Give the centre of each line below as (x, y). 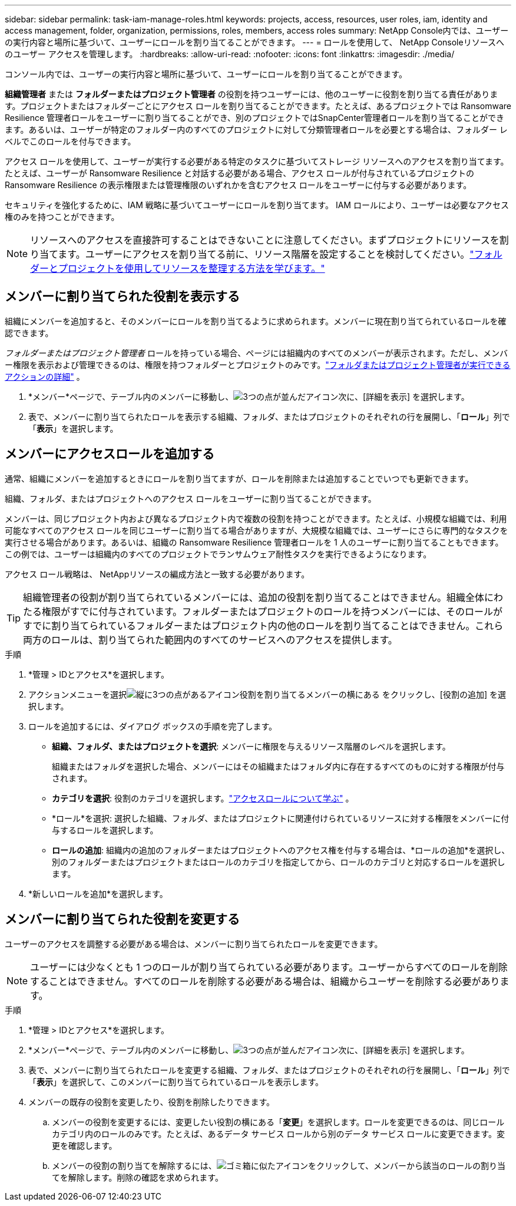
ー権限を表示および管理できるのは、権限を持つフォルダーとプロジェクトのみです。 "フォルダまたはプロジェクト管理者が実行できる (258, 364)
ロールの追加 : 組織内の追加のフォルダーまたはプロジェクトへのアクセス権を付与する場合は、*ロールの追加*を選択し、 (281, 850)
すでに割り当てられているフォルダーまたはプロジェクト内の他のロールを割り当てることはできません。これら (263, 625)
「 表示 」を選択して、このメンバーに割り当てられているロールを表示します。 (176, 1082)
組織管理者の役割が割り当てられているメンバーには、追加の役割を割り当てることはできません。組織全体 (254, 597)
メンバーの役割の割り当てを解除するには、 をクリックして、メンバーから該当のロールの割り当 (279, 1165)
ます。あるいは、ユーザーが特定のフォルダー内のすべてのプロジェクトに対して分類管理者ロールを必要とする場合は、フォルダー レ (256, 129)
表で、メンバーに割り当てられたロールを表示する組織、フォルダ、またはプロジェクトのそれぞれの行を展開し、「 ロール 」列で (269, 416)
